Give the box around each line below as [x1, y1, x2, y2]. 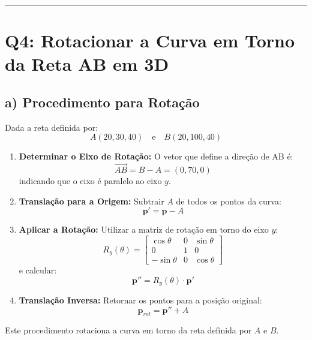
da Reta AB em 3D [5, 52, 169, 76]
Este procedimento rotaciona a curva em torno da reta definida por [5, 324, 252, 336]
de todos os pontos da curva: [176, 194, 281, 207]
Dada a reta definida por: [5, 121, 98, 133]
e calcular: [19, 264, 57, 276]
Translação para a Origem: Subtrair [19, 194, 164, 207]
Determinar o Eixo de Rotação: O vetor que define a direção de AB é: [19, 150, 293, 163]
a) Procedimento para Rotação [5, 92, 200, 111]
